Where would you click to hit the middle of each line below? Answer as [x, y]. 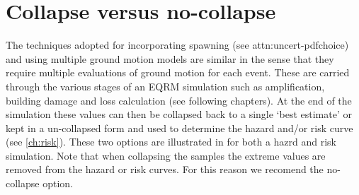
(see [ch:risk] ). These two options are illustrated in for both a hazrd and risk [171, 142]
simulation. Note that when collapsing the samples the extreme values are [166, 155]
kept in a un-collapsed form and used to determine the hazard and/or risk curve [179, 128]
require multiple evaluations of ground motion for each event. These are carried [178, 72]
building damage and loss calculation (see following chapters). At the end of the [179, 100]
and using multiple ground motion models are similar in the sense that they [170, 58]
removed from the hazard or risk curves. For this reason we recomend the [165, 169]
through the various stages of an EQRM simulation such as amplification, [165, 86]
